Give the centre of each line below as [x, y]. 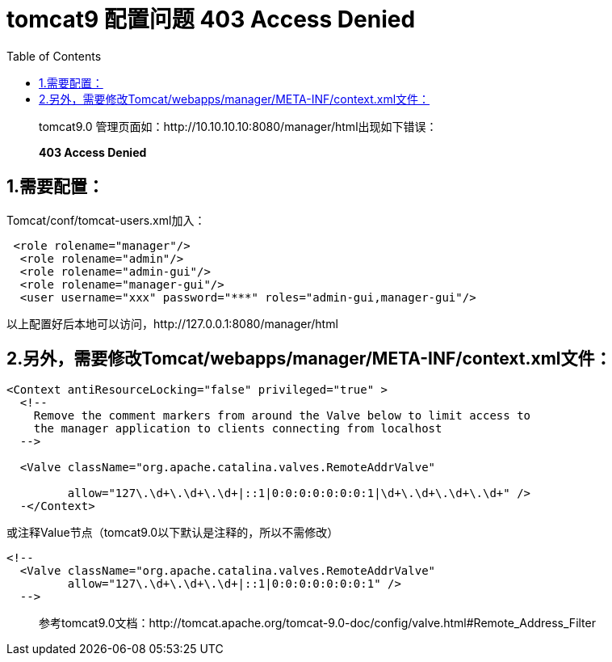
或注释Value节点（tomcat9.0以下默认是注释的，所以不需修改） [173, 533]
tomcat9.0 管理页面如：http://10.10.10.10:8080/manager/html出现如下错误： [238, 126]
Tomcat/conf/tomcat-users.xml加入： [106, 220]
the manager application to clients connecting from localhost [238, 429]
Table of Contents [54, 56]
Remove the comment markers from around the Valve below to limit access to [282, 416]
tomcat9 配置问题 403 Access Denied [211, 19]
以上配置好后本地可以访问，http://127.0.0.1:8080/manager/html [172, 323]
